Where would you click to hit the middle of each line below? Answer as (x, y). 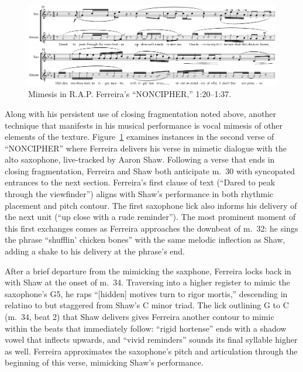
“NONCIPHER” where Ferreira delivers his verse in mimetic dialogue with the (146, 148)
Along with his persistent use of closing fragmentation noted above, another (141, 113)
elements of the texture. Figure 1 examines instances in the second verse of (140, 137)
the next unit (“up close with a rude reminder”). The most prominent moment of (150, 217)
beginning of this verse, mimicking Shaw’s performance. (104, 362)
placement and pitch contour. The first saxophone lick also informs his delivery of (151, 205)
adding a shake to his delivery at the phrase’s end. (95, 251)
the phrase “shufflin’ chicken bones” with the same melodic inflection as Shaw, (145, 240)
